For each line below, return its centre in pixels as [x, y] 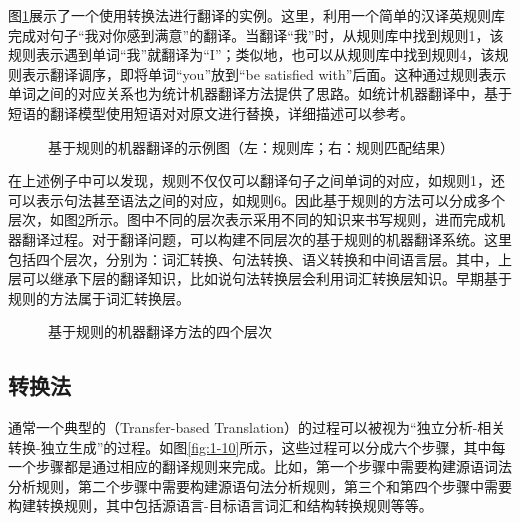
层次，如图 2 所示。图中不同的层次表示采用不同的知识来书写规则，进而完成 [249, 219]
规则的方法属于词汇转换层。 [99, 297]
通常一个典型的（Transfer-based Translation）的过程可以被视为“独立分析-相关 [257, 427]
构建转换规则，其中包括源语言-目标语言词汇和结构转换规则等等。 [220, 505]
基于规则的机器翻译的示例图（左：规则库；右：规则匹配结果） [251, 146]
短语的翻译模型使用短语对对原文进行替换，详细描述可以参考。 [211, 112]
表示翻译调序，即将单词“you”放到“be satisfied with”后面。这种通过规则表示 [264, 73]
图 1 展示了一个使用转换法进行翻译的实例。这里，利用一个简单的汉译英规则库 [256, 15]
